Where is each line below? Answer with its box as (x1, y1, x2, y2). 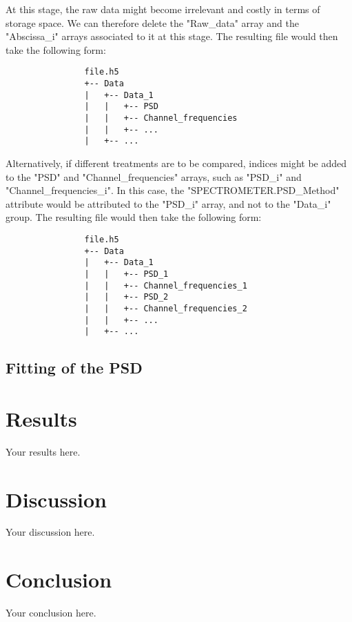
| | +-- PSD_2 (84, 292, 169, 302)
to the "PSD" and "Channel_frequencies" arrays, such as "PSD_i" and (6, 169, 302, 184)
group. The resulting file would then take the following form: (6, 210, 262, 224)
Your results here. (6, 444, 81, 458)
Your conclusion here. (6, 605, 96, 620)
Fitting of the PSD (6, 357, 143, 378)
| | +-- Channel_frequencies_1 (84, 280, 247, 291)
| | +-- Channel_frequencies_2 (84, 303, 247, 313)
